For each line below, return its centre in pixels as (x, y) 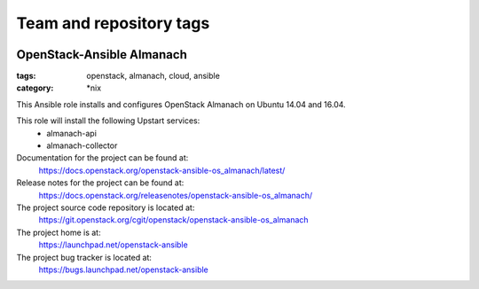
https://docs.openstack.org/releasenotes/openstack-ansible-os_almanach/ (176, 195)
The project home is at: (59, 232)
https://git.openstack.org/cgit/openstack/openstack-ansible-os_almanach (174, 220)
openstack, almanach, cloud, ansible (153, 76)
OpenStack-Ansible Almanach (102, 55)
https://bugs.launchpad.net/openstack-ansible (123, 269)
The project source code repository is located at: (106, 207)
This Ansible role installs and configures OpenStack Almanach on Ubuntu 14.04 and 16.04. (181, 104)
